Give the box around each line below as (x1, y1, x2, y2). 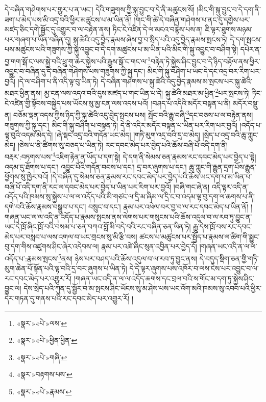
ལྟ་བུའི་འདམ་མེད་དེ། (5, 129, 53, 140)
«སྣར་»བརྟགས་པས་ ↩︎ (16, 369, 72, 380)
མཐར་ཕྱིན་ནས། (5, 88, 42, 98)
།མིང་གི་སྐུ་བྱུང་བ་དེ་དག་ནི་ (197, 4, 261, 14)
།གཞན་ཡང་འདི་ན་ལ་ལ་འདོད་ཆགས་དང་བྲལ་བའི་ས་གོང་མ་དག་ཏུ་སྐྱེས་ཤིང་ (74, 273, 254, 283)
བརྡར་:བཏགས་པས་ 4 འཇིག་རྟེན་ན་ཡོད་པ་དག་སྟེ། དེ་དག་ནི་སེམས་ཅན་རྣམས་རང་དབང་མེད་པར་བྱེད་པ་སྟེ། (5, 150, 256, 162)
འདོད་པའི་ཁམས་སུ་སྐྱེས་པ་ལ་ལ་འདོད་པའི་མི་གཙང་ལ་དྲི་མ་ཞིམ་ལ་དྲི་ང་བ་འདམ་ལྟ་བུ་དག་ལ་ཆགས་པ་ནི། (5, 191, 255, 202)
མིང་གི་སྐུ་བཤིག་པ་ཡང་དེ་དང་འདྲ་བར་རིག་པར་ (147, 66, 261, 76)
